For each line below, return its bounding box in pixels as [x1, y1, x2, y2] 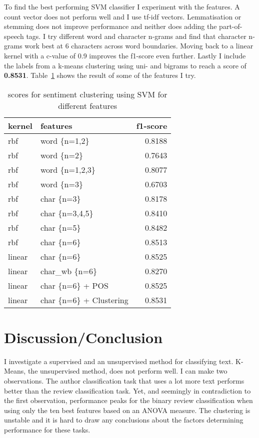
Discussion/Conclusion [4, 327, 163, 347]
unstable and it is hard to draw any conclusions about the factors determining [4, 415, 243, 425]
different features [58, 99, 117, 111]
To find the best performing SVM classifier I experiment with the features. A [4, 1, 240, 11]
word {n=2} [40, 149, 83, 161]
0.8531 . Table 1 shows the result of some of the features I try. [4, 70, 196, 80]
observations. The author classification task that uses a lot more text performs [4, 376, 244, 386]
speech [4, 30, 24, 41]
